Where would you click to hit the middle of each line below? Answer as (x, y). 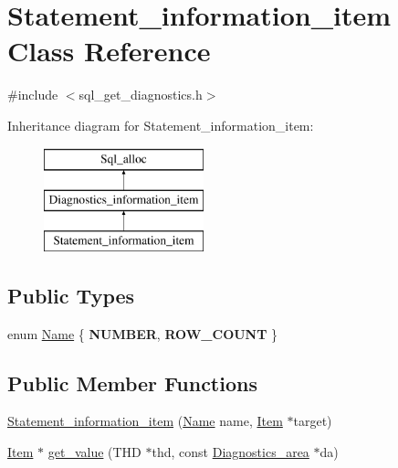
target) (313, 421)
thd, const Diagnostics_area (230, 452)
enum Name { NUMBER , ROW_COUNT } (143, 333)
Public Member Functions (132, 383)
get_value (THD (94, 452)
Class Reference (109, 51)
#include (33, 95)
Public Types (71, 295)
